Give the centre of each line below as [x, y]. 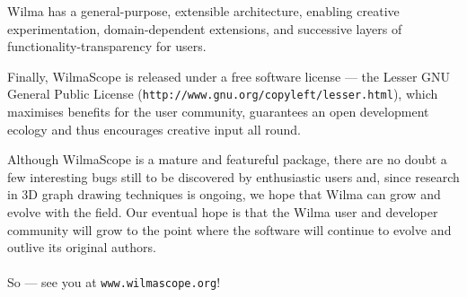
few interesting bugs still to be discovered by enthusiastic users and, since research [233, 176]
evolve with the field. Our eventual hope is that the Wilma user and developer [223, 212]
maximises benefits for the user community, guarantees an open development [218, 112]
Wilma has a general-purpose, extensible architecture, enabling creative [203, 11]
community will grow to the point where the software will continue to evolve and [229, 229]
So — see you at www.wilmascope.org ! [114, 282]
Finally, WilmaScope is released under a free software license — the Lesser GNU [229, 76]
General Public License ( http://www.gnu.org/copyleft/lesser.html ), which [223, 94]
